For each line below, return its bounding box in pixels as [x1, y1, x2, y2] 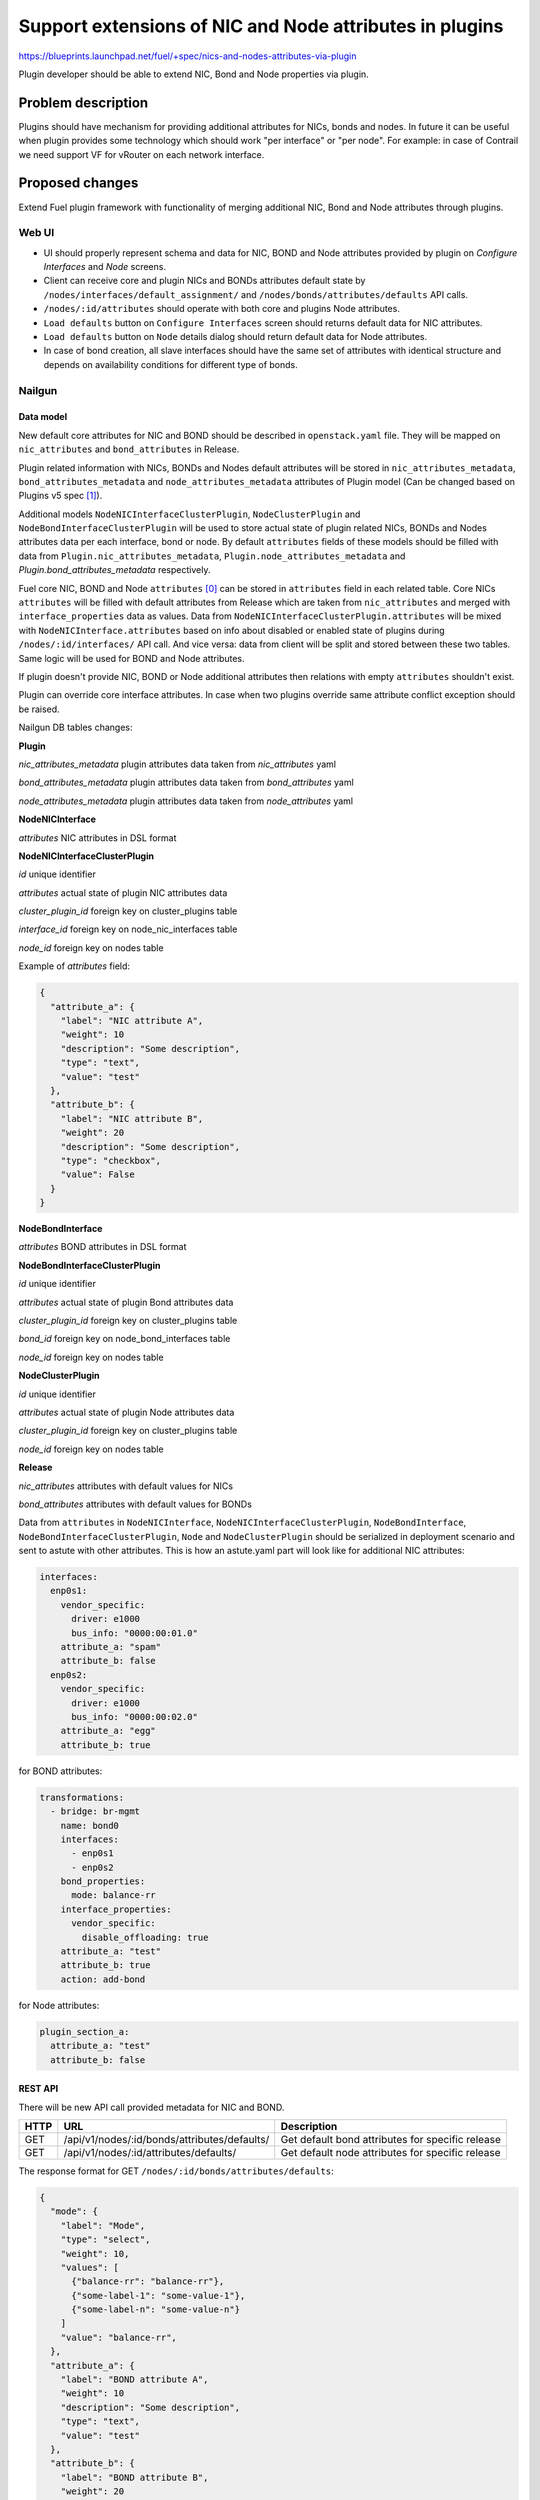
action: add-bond [60, 1973, 146, 1985]
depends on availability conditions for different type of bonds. [43, 358, 299, 370]
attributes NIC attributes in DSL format [18, 831, 177, 844]
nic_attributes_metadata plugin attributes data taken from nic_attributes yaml [18, 758, 337, 770]
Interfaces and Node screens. [43, 261, 167, 273]
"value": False [60, 1169, 135, 1180]
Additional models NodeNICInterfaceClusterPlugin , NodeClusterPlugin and [18, 508, 361, 520]
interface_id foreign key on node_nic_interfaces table [18, 923, 238, 935]
